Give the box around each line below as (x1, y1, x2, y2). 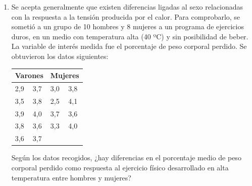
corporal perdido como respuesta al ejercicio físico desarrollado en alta (11, 162, 229, 172)
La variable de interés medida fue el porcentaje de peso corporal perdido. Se (11, 41, 247, 51)
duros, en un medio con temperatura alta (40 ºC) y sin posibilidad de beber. (11, 31, 248, 41)
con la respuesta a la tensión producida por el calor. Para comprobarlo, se (11, 11, 240, 22)
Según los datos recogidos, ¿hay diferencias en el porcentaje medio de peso (11, 152, 241, 163)
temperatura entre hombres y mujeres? (11, 172, 131, 182)
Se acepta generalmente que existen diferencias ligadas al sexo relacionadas (11, 2, 243, 12)
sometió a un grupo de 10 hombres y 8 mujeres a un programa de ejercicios (11, 21, 244, 32)
